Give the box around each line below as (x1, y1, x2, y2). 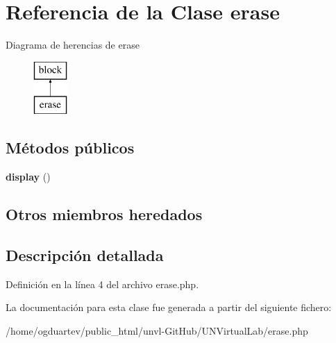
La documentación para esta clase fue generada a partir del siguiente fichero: (6, 300, 332, 315)
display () (6, 169, 51, 184)
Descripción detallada (6, 244, 164, 265)
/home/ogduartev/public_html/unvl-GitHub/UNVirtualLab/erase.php (6, 323, 308, 337)
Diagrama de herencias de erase (6, 37, 140, 52)
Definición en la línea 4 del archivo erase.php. (6, 276, 199, 291)
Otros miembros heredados (6, 203, 203, 225)
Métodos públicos (6, 137, 135, 158)
